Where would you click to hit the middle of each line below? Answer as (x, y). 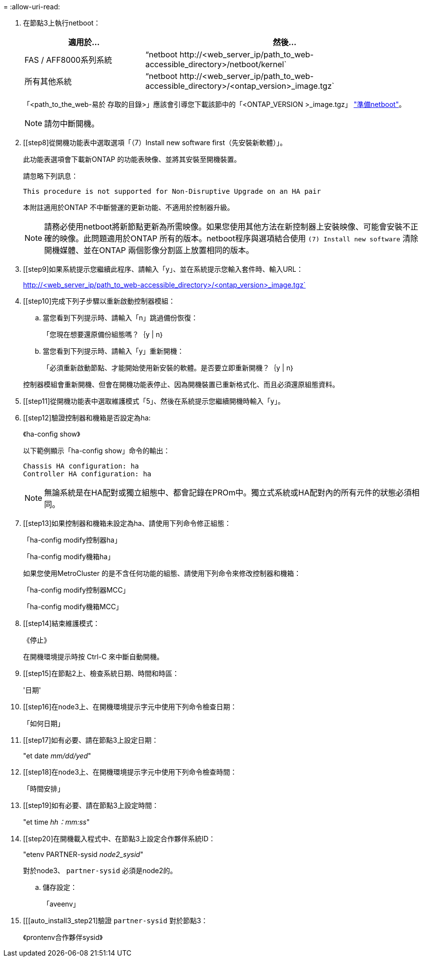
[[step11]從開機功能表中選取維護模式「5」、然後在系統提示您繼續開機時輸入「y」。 (154, 401)
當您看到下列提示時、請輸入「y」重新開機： (113, 351)
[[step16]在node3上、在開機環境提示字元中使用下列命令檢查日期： (130, 707)
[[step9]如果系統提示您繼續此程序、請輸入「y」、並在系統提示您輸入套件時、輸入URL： (163, 269)
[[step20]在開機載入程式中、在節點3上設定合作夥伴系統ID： (119, 839)
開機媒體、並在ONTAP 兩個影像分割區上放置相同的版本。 (149, 250)
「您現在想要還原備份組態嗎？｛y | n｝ (104, 334)
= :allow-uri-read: (32, 7)
